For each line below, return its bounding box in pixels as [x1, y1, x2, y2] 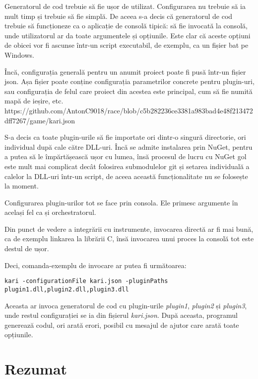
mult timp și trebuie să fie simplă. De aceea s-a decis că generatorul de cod [4, 10, 233, 21]
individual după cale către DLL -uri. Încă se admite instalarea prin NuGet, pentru [4, 141, 253, 152]
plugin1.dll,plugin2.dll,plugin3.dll [4, 285, 129, 293]
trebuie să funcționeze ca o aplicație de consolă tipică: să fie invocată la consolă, [4, 20, 248, 31]
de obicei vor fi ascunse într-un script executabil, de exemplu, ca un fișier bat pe [4, 40, 249, 50]
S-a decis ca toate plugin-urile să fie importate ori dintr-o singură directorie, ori [4, 132, 246, 142]
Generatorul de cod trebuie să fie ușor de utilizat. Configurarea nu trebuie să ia [4, 1, 246, 11]
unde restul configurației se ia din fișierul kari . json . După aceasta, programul [4, 310, 238, 320]
